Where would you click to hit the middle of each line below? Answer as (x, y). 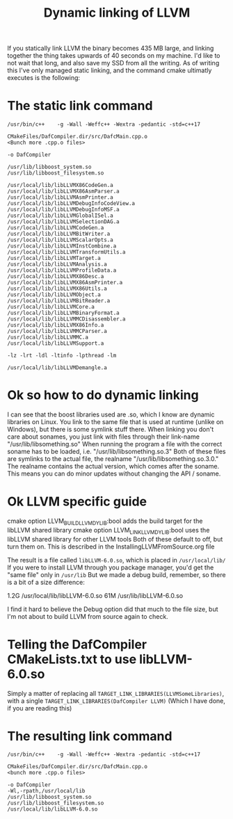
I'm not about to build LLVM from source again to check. (88, 616)
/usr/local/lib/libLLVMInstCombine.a (62, 246)
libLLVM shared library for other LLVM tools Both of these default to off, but (115, 539)
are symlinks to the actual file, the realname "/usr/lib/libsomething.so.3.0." (113, 459)
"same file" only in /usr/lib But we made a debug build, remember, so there (116, 574)
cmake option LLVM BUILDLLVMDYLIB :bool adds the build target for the (105, 521)
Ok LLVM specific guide (77, 502)
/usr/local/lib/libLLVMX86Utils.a (57, 289)
